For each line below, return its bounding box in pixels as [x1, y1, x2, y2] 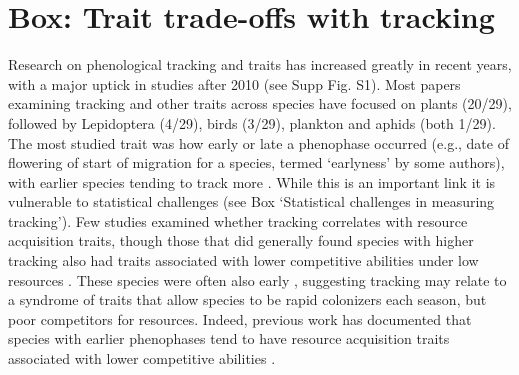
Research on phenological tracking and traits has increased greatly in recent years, [8, 54, 512, 75]
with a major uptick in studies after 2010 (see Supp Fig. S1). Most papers [8, 73, 461, 94]
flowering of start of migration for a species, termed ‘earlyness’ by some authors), [8, 152, 505, 173]
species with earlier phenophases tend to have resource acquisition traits [8, 328, 450, 349]
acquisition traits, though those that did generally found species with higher [8, 230, 474, 251]
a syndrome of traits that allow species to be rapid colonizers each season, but [8, 289, 487, 310]
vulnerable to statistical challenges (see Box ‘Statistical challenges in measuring [8, 191, 495, 212]
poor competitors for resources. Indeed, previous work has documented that [8, 308, 472, 329]
